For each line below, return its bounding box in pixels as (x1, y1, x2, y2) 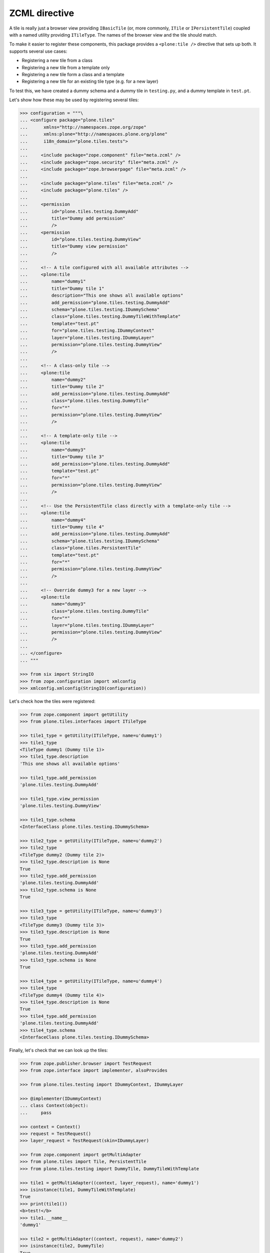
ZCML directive (9, 8, 74, 19)
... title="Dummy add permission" (19, 216, 125, 221)
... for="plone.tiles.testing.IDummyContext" (19, 328, 154, 333)
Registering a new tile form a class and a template (21, 71, 124, 77)
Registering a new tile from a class (21, 58, 93, 64)
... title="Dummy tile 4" (19, 524, 104, 530)
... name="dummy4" (19, 517, 86, 523)
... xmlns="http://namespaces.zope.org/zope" (19, 124, 147, 130)
